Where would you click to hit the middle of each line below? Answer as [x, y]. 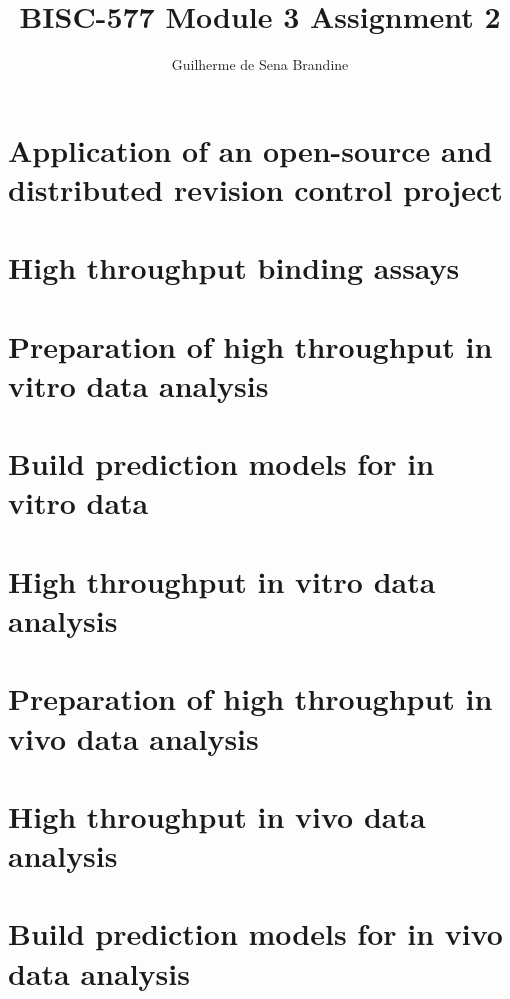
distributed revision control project [255, 188]
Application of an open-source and [250, 149]
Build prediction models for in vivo [255, 933]
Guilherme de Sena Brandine [260, 64]
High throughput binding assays [234, 267]
